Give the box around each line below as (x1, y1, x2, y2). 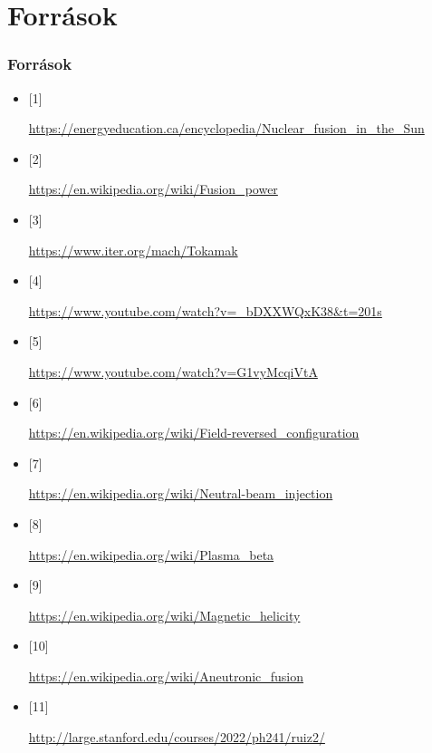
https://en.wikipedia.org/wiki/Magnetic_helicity (28, 605, 301, 624)
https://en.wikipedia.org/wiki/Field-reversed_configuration (28, 423, 360, 442)
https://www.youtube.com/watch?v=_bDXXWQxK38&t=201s (28, 301, 382, 320)
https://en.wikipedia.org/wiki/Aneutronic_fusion (28, 666, 304, 685)
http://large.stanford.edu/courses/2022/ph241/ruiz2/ (28, 728, 325, 747)
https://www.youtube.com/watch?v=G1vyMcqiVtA (28, 362, 318, 381)
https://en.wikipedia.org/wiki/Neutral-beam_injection (28, 484, 333, 503)
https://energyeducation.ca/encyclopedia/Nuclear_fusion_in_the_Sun (28, 119, 425, 138)
